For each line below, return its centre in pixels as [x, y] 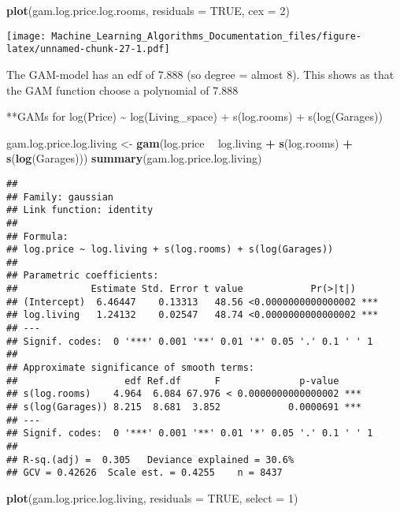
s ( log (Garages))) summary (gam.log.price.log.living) [134, 158]
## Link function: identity [80, 210]
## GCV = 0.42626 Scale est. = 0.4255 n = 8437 [144, 473]
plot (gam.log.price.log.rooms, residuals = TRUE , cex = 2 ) [148, 10]
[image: [26, 36]
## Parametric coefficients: [83, 276]
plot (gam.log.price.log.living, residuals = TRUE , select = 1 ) [152, 497]
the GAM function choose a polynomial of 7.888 [122, 90]
